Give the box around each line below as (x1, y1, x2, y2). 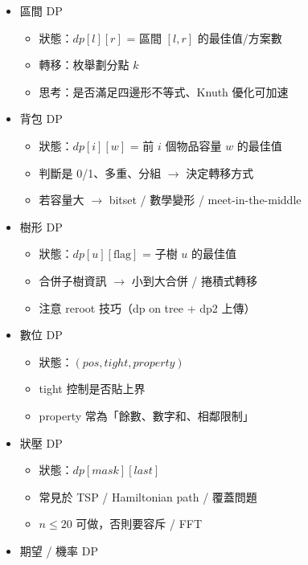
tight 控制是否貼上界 (39, 380, 146, 397)
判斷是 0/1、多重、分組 (39, 164, 162, 181)
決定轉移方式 (186, 164, 254, 181)
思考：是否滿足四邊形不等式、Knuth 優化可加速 (39, 83, 289, 100)
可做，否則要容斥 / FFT (76, 515, 203, 532)
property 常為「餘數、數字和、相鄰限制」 (39, 407, 254, 424)
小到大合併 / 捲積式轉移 (131, 272, 257, 289)
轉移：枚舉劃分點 (39, 56, 129, 73)
